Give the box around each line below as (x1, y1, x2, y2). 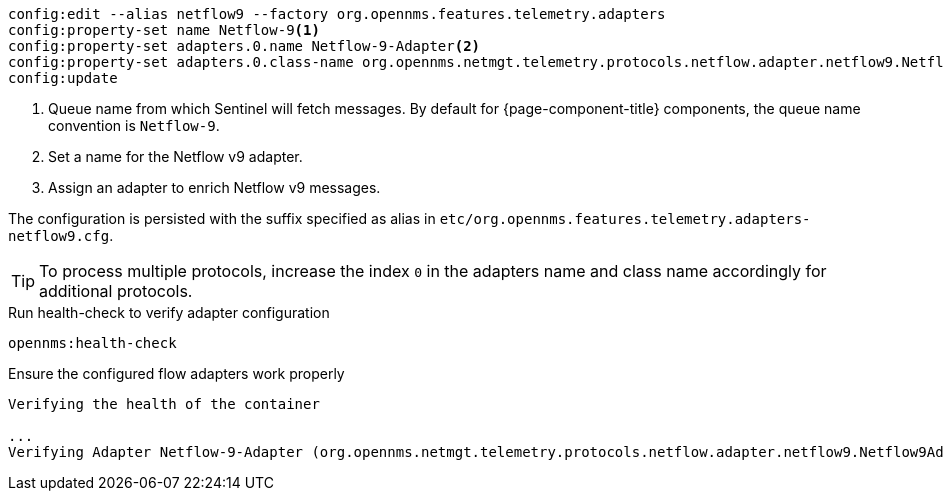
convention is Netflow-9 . (48, 117, 220, 134)
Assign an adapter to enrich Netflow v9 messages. (48, 179, 381, 196)
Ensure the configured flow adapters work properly (8, 365, 345, 382)
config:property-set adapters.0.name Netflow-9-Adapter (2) (8, 38, 481, 54)
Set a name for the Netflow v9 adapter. (48, 148, 303, 165)
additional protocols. (39, 281, 193, 301)
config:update (8, 70, 118, 86)
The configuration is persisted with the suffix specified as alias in (8, 210, 436, 227)
